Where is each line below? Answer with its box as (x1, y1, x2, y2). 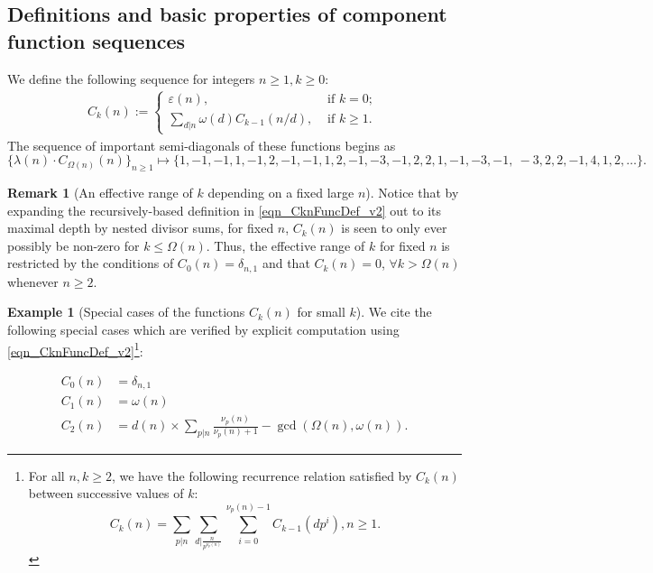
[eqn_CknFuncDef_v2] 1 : (7, 338, 143, 360)
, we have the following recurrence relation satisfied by (111, 466, 412, 485)
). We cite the (355, 302, 432, 321)
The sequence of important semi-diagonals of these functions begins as (7, 135, 396, 154)
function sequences (7, 26, 186, 54)
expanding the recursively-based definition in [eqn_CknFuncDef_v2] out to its (7, 200, 442, 219)
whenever (7, 272, 59, 291)
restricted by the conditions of (7, 254, 174, 273)
